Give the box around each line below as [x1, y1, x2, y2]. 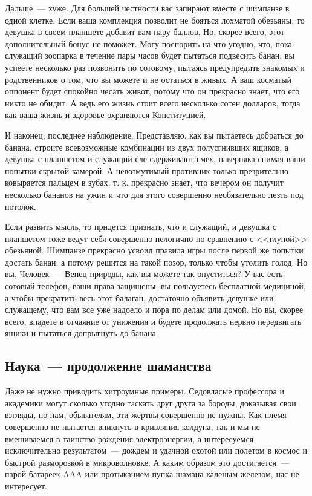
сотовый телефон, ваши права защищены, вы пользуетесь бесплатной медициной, [5, 279, 306, 292]
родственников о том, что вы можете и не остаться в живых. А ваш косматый [5, 73, 292, 85]
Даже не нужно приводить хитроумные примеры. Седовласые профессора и [5, 385, 284, 397]
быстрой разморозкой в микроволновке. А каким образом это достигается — [5, 455, 289, 468]
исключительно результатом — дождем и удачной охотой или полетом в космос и [5, 444, 307, 457]
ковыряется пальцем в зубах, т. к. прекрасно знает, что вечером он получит [5, 176, 284, 189]
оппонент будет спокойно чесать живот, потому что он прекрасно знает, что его [5, 85, 300, 97]
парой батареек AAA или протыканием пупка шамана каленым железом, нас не [5, 468, 299, 480]
